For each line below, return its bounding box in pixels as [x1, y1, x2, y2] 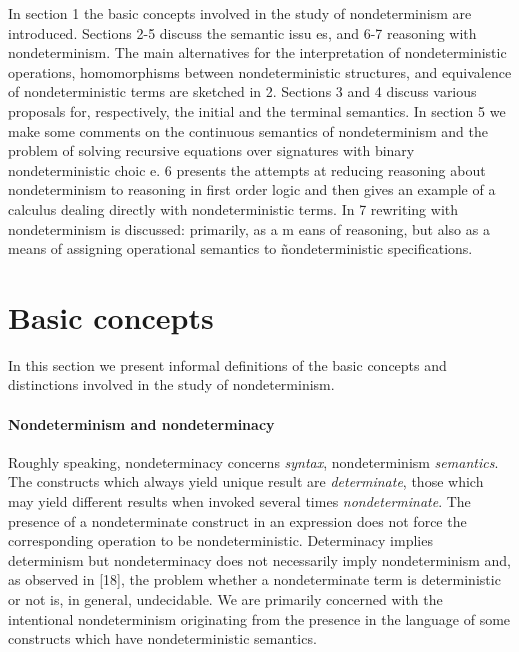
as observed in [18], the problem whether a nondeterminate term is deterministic [8, 569, 501, 590]
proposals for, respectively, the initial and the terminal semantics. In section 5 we [8, 100, 506, 121]
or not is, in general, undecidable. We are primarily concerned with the [8, 588, 443, 609]
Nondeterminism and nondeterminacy [8, 413, 275, 434]
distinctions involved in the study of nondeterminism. [8, 374, 335, 395]
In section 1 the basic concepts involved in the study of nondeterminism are [8, 3, 472, 23]
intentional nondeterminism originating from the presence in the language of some [8, 608, 511, 629]
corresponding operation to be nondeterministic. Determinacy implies [8, 530, 433, 551]
